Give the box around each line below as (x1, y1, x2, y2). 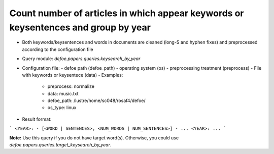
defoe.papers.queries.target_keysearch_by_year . (9, 142, 112, 148)
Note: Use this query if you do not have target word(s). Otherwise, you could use (9, 134, 179, 141)
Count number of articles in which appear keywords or (9, 8, 244, 19)
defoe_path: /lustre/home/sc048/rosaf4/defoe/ (47, 97, 146, 104)
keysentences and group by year (9, 22, 151, 33)
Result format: (22, 116, 52, 122)
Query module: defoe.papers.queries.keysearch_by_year (22, 56, 141, 62)
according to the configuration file (22, 46, 93, 53)
